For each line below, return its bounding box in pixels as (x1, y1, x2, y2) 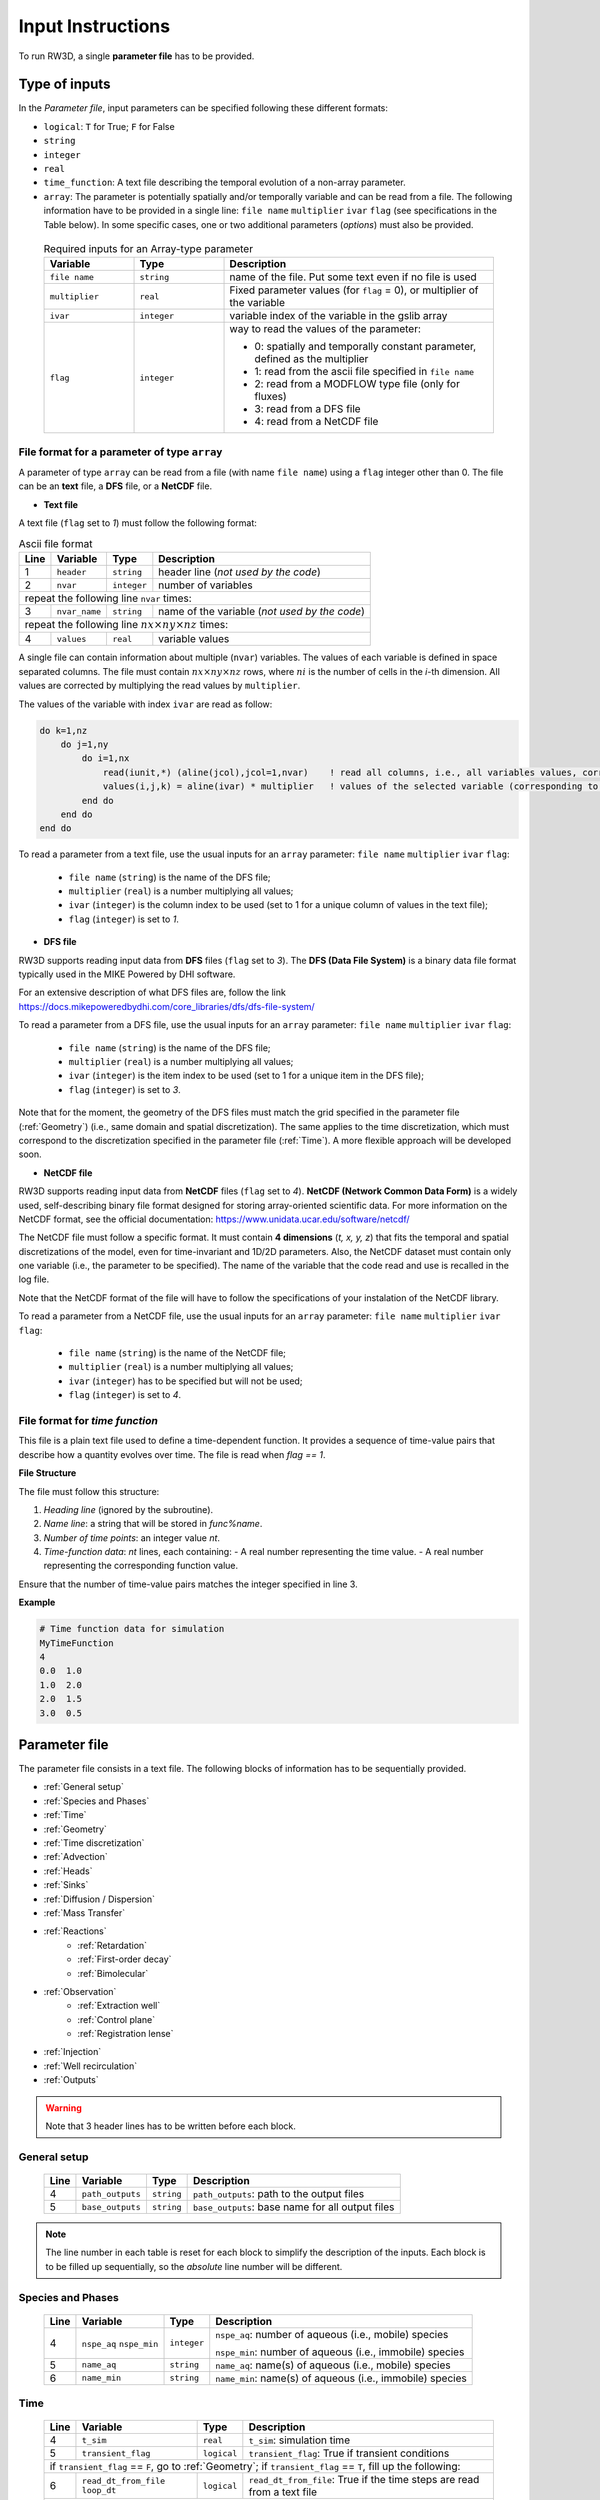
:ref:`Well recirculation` (43, 2060, 138, 2072)
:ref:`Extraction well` (77, 2000, 161, 2012)
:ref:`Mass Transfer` (43, 1906, 125, 1919)
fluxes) (254, 390, 287, 404)
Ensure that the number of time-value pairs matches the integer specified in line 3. (18, 1578, 359, 1590)
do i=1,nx (81, 753, 130, 764)
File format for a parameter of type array (18, 445, 223, 459)
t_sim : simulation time (248, 2433, 350, 2447)
